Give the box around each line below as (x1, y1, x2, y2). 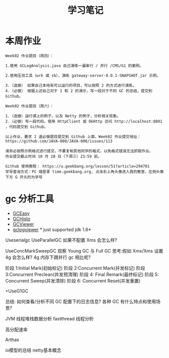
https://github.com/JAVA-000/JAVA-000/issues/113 (5, 139, 113, 144)
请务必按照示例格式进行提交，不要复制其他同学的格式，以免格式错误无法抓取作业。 (5, 148, 153, 153)
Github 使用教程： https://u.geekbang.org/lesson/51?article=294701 (5, 163, 150, 169)
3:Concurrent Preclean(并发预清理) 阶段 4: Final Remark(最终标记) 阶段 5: (5, 271, 159, 278)
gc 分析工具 (5, 193, 54, 205)
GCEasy (12, 210, 30, 216)
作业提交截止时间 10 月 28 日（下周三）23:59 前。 (5, 154, 102, 159)
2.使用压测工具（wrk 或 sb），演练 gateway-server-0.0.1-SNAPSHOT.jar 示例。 (5, 73, 161, 78)
